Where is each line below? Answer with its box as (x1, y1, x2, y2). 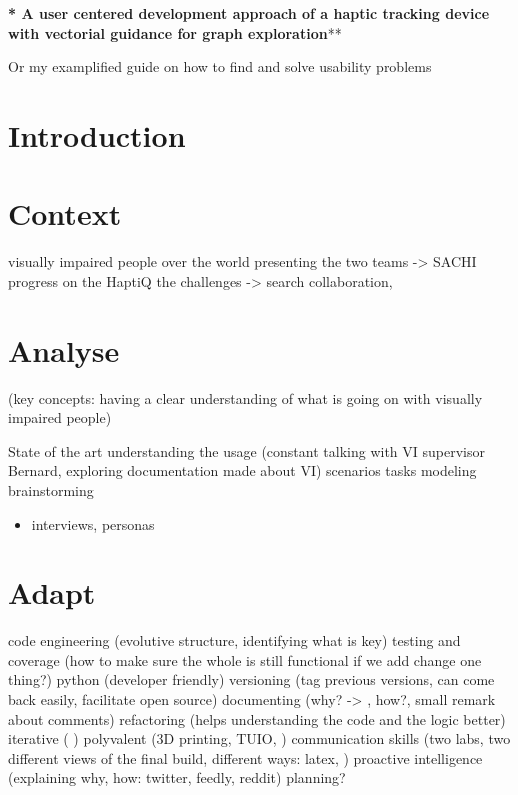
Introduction (8, 114, 186, 155)
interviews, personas (31, 513, 155, 534)
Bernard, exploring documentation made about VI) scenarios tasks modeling (8, 460, 477, 481)
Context (8, 193, 122, 234)
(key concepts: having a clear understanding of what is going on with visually (8, 387, 483, 408)
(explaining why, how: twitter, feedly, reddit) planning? (8, 767, 346, 788)
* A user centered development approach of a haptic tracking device (8, 3, 490, 23)
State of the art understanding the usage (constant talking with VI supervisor (8, 440, 485, 461)
